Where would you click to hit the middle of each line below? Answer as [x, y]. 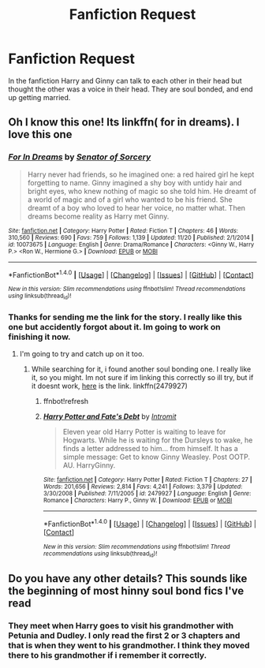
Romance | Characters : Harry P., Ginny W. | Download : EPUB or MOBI [138, 500]
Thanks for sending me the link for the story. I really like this [125, 317]
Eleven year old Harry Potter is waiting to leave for [144, 431]
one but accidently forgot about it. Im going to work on [114, 327]
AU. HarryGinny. [89, 465]
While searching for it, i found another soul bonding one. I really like [141, 369]
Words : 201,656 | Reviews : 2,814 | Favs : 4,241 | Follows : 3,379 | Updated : [143, 487]
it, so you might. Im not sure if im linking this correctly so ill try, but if [142, 377]
